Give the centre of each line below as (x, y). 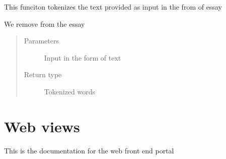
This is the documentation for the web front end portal (89, 150)
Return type (43, 74)
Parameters (41, 41)
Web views (42, 126)
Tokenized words (70, 91)
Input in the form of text (83, 57)
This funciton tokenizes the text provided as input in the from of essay (113, 7)
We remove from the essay (45, 23)
